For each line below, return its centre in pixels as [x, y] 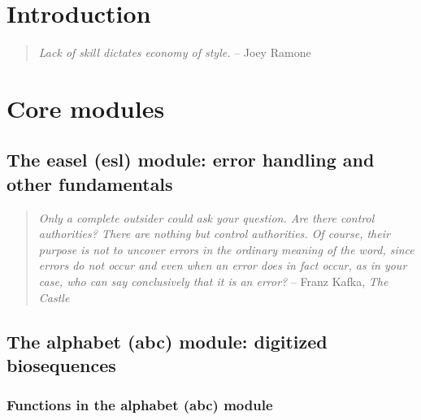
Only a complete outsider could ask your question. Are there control [206, 217]
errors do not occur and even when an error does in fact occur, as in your [223, 265]
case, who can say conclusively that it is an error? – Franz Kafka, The [213, 281]
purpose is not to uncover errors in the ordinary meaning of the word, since [226, 249]
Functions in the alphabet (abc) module [140, 405]
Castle [54, 297]
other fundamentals [90, 183]
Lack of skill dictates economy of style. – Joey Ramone [175, 52]
